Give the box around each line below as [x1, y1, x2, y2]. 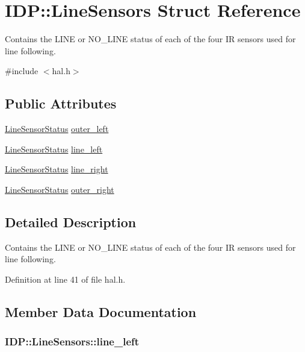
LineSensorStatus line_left [5, 142, 103, 155]
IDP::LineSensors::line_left [5, 334, 140, 349]
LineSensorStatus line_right [5, 163, 108, 175]
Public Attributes [5, 94, 117, 113]
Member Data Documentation [5, 302, 197, 321]
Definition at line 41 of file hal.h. [5, 272, 126, 285]
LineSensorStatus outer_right [5, 183, 114, 195]
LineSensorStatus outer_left [5, 122, 109, 135]
